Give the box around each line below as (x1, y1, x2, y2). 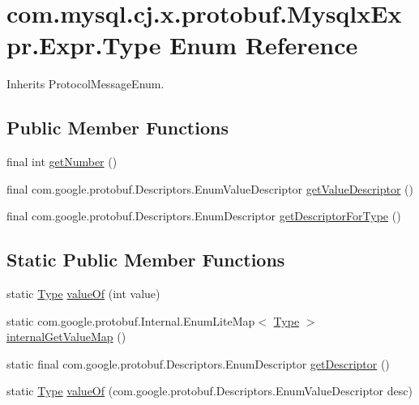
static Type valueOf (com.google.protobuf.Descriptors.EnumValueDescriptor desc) (6, 382, 413, 399)
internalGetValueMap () (6, 328, 126, 345)
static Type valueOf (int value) (6, 285, 160, 302)
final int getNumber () (6, 153, 118, 170)
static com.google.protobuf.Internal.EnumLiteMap (6, 312, 255, 329)
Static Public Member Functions (6, 247, 285, 272)
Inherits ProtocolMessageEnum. (6, 75, 165, 92)
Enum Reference (169, 28, 358, 62)
